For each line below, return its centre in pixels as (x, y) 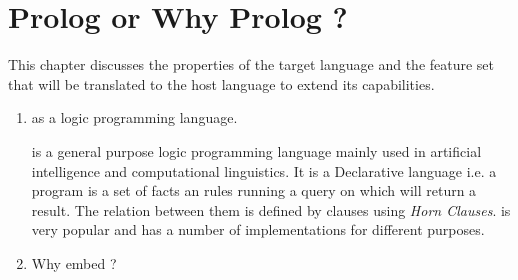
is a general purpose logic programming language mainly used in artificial (256, 150)
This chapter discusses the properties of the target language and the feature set (251, 64)
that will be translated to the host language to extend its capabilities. (221, 83)
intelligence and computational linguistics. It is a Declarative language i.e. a (264, 170)
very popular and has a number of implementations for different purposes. (258, 229)
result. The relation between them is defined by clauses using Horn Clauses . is (271, 209)
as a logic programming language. (134, 117)
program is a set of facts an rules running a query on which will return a (254, 190)
